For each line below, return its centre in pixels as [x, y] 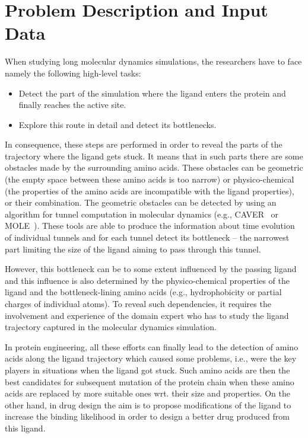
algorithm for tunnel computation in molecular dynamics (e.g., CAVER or [142, 214]
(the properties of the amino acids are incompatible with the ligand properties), [150, 191]
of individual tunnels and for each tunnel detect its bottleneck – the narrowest [147, 237]
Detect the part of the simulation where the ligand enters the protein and [152, 93]
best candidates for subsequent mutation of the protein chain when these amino [150, 381]
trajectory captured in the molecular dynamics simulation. [111, 327]
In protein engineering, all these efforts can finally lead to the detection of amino [152, 346]
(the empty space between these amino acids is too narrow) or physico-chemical [150, 179]
